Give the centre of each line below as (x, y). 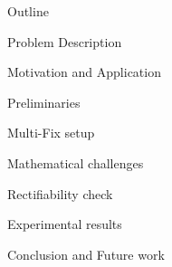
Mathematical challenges (76, 162)
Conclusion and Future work (86, 254)
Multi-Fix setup (51, 133)
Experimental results (65, 224)
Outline (28, 11)
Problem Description (65, 41)
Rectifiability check (60, 193)
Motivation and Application (84, 72)
